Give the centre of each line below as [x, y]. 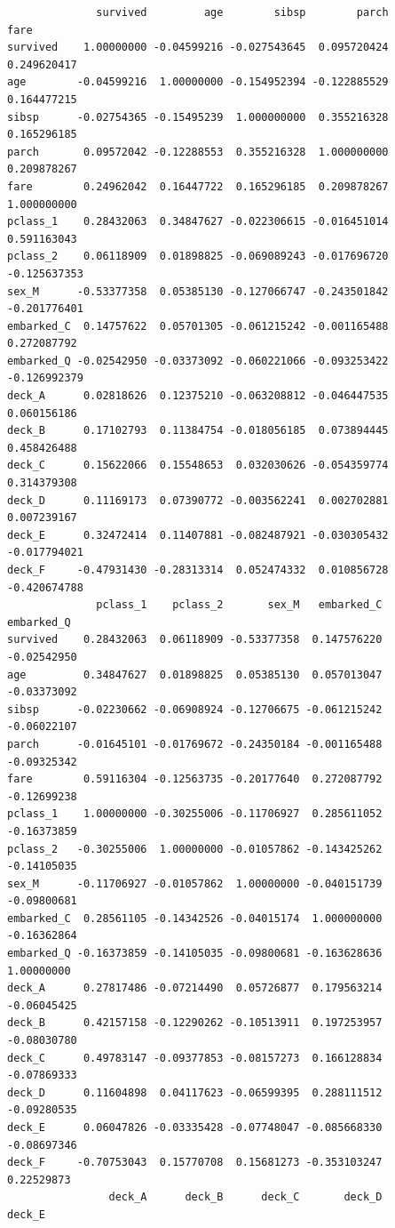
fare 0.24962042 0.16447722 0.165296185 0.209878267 [198, 186]
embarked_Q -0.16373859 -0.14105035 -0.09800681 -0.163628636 [195, 954]
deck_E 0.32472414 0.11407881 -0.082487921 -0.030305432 [198, 535]
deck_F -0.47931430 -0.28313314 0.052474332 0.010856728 [198, 570]
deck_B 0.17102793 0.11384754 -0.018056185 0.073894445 [198, 431]
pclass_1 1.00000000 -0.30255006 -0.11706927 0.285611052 [195, 814]
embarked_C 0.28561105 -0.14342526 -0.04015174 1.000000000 [195, 918]
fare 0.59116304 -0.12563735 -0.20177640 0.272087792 [195, 779]
